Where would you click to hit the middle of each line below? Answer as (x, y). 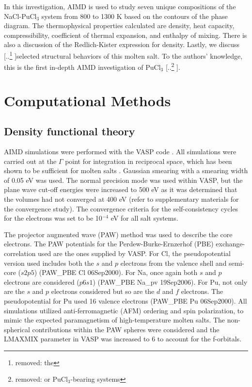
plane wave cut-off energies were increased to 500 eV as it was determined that (121, 189)
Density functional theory (70, 131)
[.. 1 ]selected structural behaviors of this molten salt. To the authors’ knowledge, (123, 55)
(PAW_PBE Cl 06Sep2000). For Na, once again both (118, 272)
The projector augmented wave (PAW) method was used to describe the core (118, 234)
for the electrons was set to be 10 (53, 218)
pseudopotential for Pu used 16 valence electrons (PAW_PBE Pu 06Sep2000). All (126, 300)
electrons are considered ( (42, 282)
